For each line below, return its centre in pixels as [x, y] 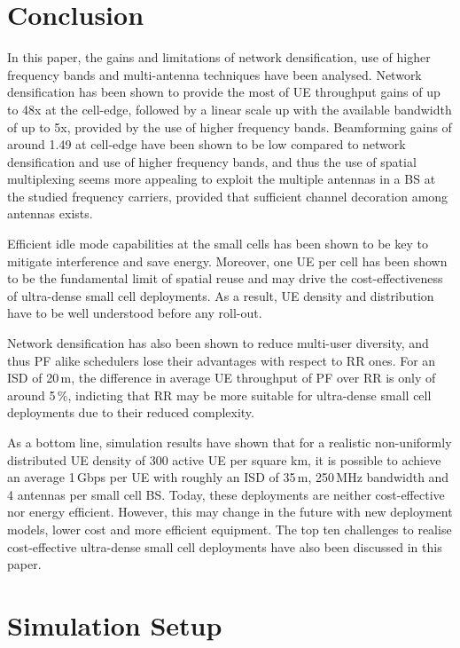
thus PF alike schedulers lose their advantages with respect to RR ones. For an [222, 360]
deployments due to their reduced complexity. [131, 412]
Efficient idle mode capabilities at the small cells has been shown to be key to [218, 244]
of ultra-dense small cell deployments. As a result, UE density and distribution [221, 295]
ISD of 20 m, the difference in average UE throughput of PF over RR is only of [222, 378]
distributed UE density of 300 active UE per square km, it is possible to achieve [224, 459]
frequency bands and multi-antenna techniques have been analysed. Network [214, 74]
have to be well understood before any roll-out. [135, 313]
